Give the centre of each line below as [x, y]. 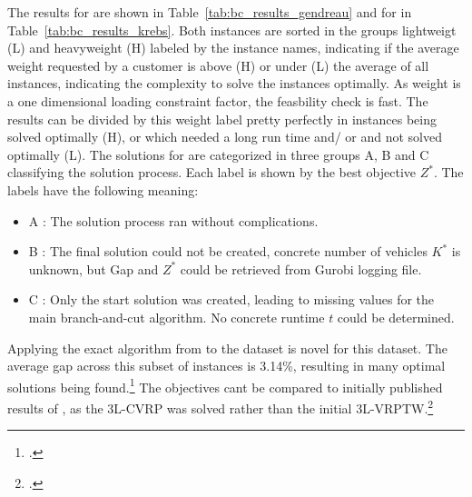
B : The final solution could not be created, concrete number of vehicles [228, 251]
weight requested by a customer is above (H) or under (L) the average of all [218, 65]
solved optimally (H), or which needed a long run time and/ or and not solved [225, 137]
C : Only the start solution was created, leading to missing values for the [231, 299]
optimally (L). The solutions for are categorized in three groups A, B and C [218, 154]
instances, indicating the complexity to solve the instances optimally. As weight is [234, 83]
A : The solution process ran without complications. [173, 220]
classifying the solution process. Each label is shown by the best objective [212, 172]
